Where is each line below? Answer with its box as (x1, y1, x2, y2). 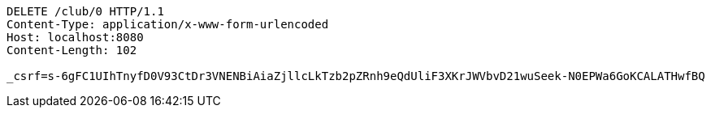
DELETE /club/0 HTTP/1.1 (7, 5, 164, 18)
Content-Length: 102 (7, 44, 137, 57)
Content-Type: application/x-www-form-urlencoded (7, 18, 329, 31)
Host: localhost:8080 (7, 31, 144, 44)
